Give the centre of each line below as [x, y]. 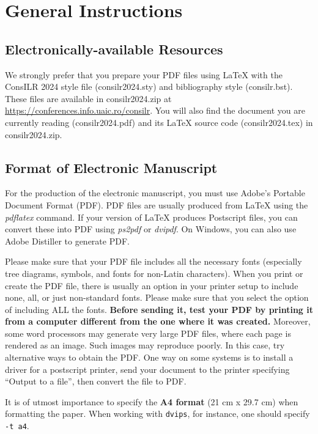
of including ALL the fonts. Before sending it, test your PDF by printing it [159, 309]
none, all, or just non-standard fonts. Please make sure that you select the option [157, 297]
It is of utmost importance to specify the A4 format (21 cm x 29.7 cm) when [152, 401]
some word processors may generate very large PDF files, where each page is [148, 333]
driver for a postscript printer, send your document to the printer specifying [147, 369]
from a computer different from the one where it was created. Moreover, [158, 321]
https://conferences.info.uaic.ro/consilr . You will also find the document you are [155, 110]
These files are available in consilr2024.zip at [88, 98]
